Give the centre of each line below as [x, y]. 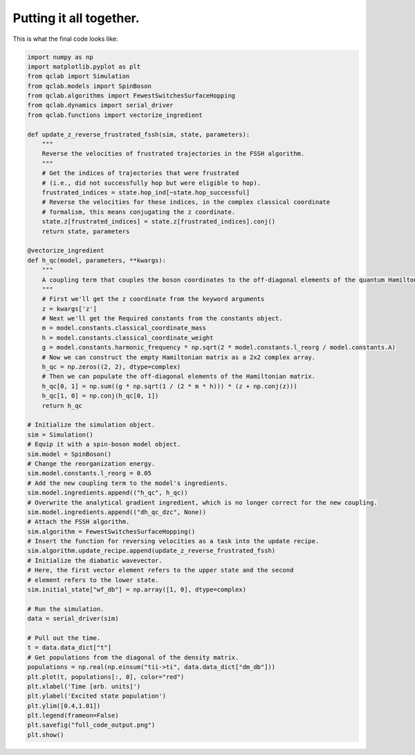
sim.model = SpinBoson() [70, 454]
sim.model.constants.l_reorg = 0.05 [90, 473]
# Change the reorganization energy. [91, 463]
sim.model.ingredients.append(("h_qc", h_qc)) [108, 493]
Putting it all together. [76, 18]
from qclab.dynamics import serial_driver [100, 105]
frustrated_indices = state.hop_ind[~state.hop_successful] [146, 193]
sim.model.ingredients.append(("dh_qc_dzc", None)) [117, 512]
